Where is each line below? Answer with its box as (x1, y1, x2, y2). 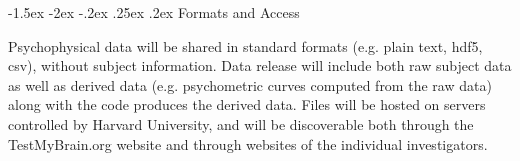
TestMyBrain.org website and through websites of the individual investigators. (8, 133, 488, 154)
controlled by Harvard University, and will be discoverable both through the (8, 113, 474, 134)
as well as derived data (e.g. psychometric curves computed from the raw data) (8, 74, 492, 95)
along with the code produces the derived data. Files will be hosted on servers (8, 94, 486, 115)
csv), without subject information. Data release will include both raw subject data (8, 55, 512, 76)
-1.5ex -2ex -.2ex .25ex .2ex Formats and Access (8, 2, 300, 22)
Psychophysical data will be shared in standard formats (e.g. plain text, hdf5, (8, 35, 483, 56)
